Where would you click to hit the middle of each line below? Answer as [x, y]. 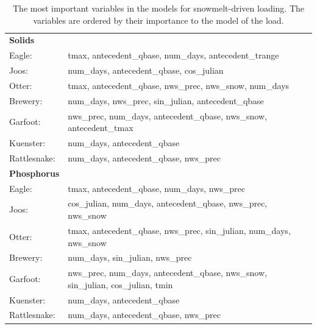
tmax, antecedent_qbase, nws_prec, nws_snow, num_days [179, 85]
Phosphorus [34, 173]
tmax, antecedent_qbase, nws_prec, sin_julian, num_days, [179, 230]
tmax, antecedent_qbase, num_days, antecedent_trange [173, 55]
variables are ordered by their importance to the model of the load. [158, 20]
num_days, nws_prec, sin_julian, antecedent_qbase [166, 100]
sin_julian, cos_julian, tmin [120, 284]
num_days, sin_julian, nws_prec [130, 257]
